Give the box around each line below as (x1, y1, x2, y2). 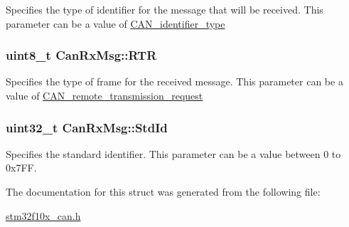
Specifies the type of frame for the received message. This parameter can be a (6, 74, 343, 89)
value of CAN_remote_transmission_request (6, 88, 203, 102)
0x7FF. (6, 160, 37, 175)
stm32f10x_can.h (6, 208, 81, 223)
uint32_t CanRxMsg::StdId (6, 118, 168, 136)
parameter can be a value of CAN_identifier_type (6, 16, 225, 31)
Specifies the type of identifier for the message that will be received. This (6, 2, 323, 16)
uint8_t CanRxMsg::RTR (6, 46, 157, 64)
